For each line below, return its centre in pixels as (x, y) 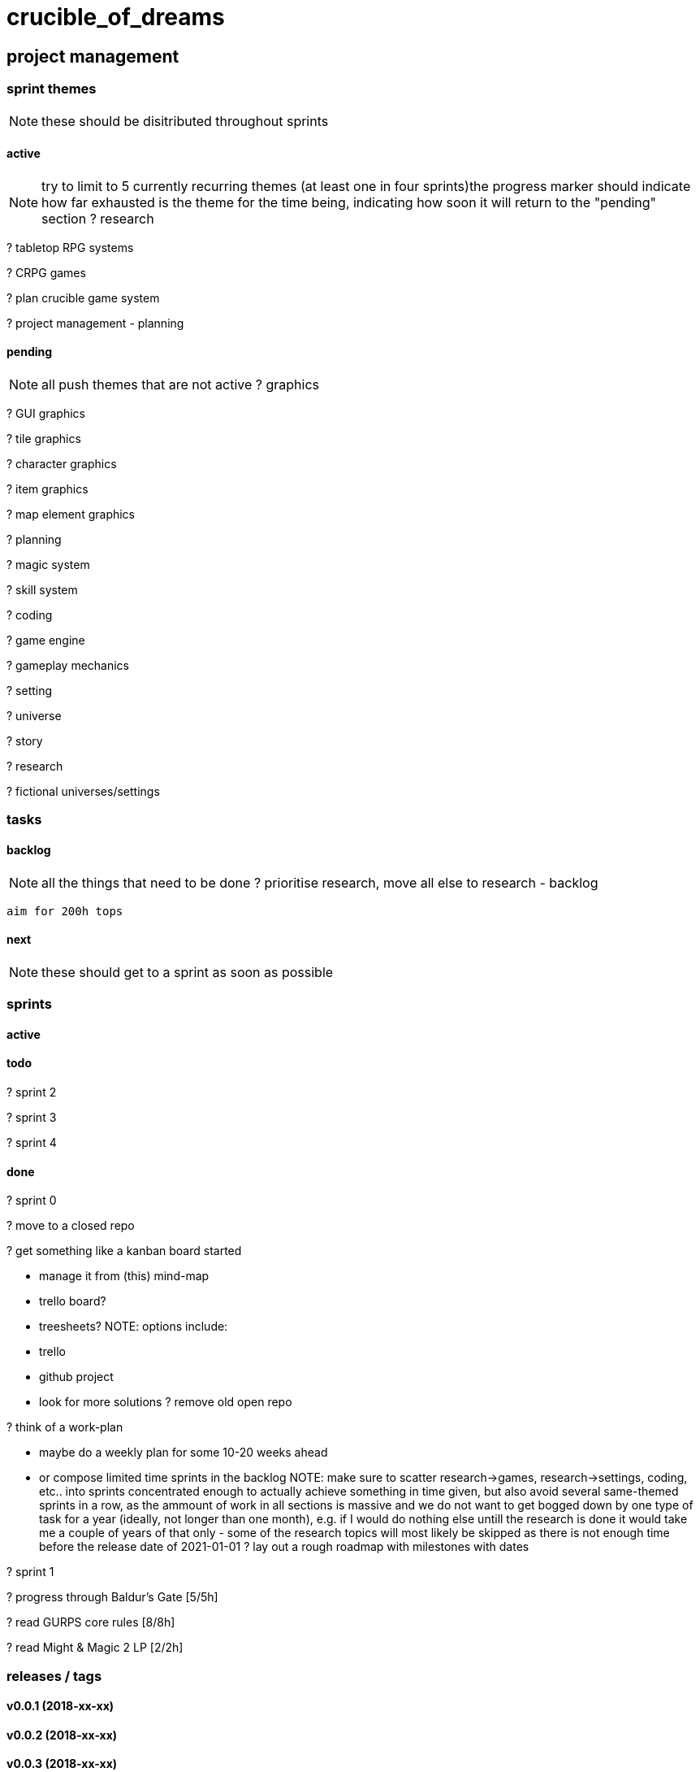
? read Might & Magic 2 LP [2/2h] (95, 1648)
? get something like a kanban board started (124, 1251)
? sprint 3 (32, 1117)
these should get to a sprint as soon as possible (188, 972)
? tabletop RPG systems (70, 247)
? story (25, 741)
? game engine (46, 640)
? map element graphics (71, 514)
